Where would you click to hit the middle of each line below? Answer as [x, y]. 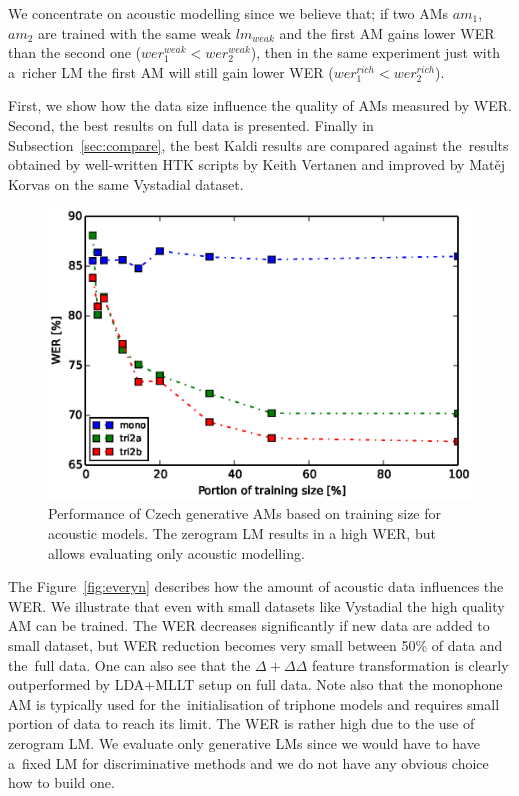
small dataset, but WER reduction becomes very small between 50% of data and [255, 645]
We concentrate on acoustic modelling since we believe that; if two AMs [228, 13]
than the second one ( [75, 52]
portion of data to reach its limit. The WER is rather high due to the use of [241, 723]
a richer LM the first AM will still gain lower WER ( [171, 71]
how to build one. [61, 782]
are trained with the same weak [135, 32]
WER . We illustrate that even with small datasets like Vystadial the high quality [256, 605]
